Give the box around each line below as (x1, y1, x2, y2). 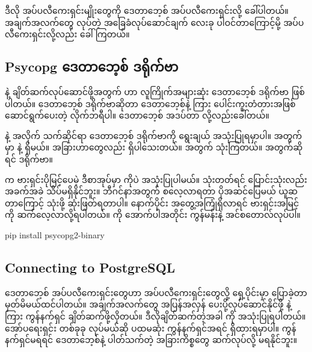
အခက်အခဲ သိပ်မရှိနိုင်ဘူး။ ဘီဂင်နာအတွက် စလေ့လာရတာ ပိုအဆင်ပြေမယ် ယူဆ (5, 185, 298, 197)
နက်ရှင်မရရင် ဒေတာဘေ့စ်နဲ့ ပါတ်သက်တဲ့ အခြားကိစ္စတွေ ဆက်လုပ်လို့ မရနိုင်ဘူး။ (5, 333, 298, 346)
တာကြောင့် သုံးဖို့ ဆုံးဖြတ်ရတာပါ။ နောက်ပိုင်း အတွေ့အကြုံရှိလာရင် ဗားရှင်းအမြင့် (5, 196, 299, 209)
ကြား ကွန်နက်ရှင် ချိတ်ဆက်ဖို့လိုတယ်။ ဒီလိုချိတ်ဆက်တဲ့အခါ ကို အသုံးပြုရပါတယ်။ (5, 309, 306, 322)
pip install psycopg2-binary (5, 228, 105, 241)
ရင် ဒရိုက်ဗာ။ (5, 152, 53, 165)
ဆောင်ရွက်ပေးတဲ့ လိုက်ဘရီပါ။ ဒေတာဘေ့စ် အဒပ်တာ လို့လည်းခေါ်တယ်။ (5, 109, 269, 122)
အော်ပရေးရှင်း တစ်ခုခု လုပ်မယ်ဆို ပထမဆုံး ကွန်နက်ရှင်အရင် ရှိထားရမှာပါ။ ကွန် (5, 321, 296, 334)
